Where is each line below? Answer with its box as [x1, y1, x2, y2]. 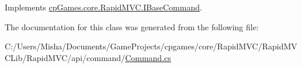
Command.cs [125, 51, 171, 63]
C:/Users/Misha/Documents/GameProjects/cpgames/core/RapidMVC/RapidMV [5, 40, 297, 52]
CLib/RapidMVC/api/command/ [5, 51, 126, 63]
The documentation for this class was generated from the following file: [5, 20, 259, 33]
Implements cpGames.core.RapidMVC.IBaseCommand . [5, 1, 202, 13]
